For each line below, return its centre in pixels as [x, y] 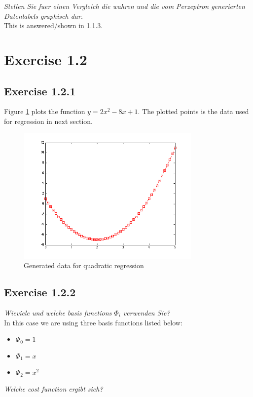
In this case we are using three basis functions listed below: [93, 322]
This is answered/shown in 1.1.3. [54, 25]
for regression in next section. [49, 121]
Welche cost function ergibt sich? [54, 388]
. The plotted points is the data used [193, 111]
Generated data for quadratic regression [84, 265]
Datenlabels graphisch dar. [44, 16]
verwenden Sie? [146, 312]
